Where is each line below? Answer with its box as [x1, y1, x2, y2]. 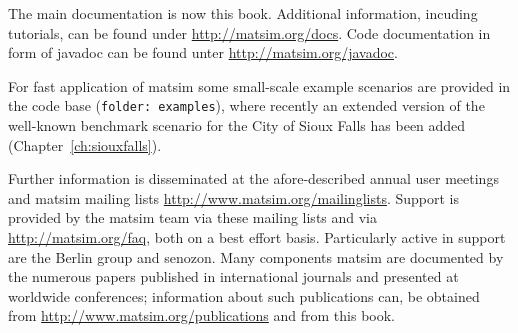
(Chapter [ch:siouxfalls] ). [8, 134, 162, 155]
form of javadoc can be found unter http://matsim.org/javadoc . [8, 42, 398, 63]
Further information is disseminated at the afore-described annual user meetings [8, 168, 499, 189]
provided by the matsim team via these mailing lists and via [8, 207, 378, 228]
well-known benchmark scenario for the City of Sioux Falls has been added [8, 115, 466, 136]
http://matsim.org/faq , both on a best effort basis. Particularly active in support [8, 227, 506, 247]
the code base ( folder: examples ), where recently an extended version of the [8, 95, 485, 116]
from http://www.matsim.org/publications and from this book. [8, 305, 395, 326]
